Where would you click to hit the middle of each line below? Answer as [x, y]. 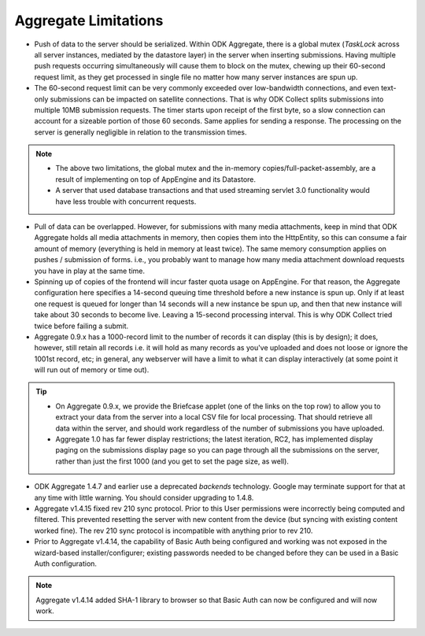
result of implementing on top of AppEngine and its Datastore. [155, 179]
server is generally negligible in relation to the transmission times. [140, 132]
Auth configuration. [66, 564]
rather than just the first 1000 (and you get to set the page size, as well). [172, 461]
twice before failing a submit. [81, 326]
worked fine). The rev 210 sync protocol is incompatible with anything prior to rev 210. [174, 531]
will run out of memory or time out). [92, 370]
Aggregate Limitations [89, 20]
